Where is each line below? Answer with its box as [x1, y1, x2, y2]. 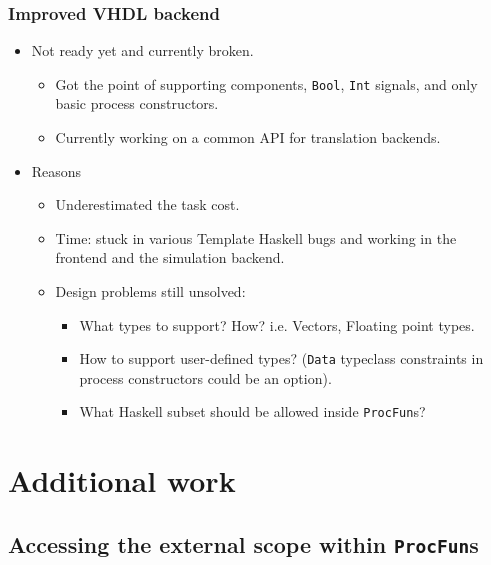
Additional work [8, 460, 236, 501]
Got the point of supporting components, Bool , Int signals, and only [55, 73, 478, 94]
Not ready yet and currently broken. [31, 40, 254, 61]
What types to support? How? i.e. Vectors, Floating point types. [79, 314, 475, 335]
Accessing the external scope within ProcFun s [8, 528, 479, 559]
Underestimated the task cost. [55, 194, 240, 215]
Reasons [31, 160, 82, 181]
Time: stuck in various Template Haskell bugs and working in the [55, 227, 457, 248]
